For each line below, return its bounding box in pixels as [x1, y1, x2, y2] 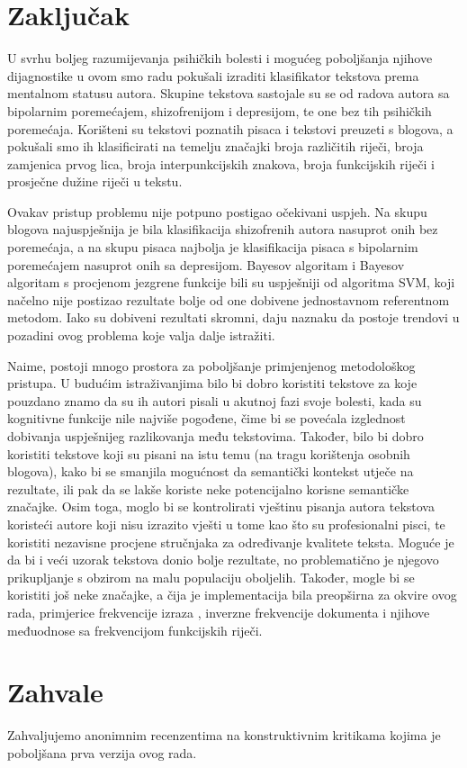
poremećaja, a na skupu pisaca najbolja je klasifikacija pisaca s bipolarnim [7, 238, 418, 257]
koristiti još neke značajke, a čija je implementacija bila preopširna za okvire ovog [7, 585, 457, 604]
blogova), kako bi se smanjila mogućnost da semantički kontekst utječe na [7, 462, 414, 481]
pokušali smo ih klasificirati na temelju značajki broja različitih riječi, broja [7, 137, 424, 156]
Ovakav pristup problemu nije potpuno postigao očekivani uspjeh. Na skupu [7, 202, 427, 221]
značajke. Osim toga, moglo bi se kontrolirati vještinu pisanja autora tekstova [7, 497, 435, 516]
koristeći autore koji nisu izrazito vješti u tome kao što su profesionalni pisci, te [7, 514, 445, 533]
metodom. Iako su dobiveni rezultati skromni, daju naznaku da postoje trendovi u [7, 308, 460, 327]
